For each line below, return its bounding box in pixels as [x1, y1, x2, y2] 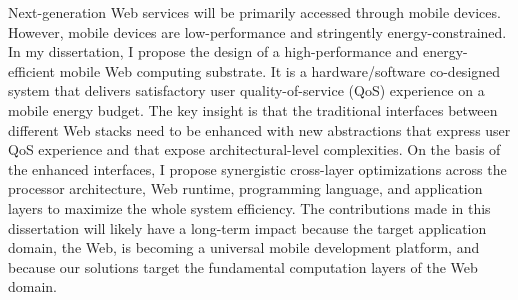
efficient [8, 60, 56, 81]
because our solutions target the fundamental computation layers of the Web [8, 256, 478, 277]
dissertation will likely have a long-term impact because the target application [8, 217, 487, 238]
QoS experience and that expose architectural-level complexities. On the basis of [8, 139, 501, 160]
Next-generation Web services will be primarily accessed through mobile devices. [8, 2, 501, 22]
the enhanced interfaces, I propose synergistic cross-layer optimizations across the [8, 158, 507, 179]
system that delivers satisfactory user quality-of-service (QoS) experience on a [8, 80, 485, 101]
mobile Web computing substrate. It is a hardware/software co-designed [59, 60, 501, 81]
